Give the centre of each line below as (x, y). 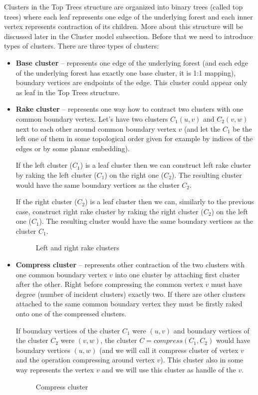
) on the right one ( (134, 174)
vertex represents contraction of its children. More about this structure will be (124, 26)
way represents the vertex (55, 369)
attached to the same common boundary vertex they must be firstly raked (129, 304)
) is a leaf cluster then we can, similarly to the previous (169, 202)
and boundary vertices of (211, 330)
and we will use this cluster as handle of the (169, 369)
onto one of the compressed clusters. (71, 314)
